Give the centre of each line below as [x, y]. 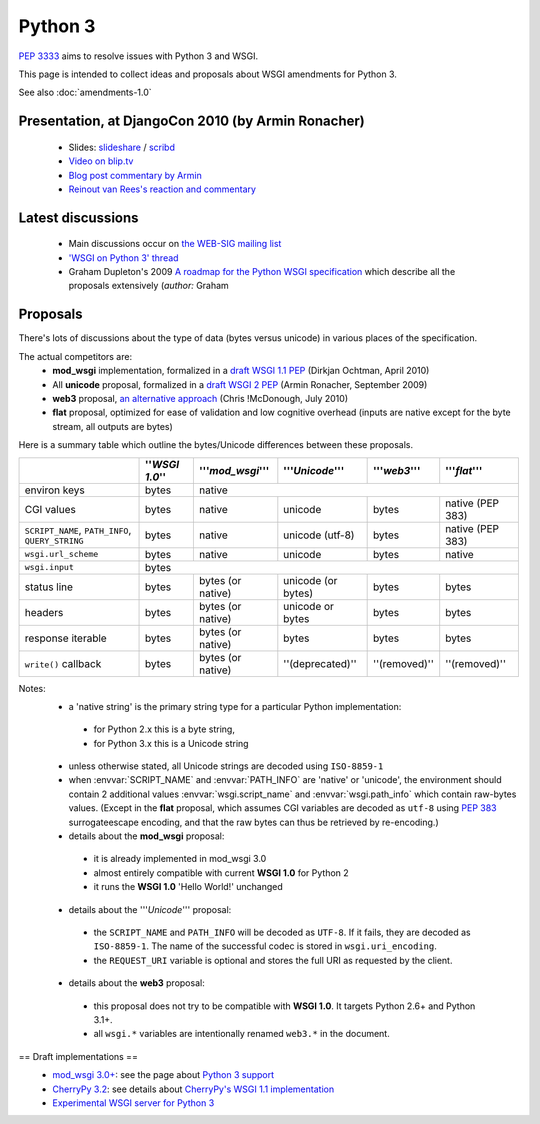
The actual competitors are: [75, 356]
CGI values [50, 509]
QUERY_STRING [54, 541]
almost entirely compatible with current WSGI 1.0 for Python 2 [221, 872]
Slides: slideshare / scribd [121, 147]
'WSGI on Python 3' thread [123, 257]
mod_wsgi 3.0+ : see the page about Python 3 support [163, 1075]
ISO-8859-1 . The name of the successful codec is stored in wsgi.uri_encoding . [265, 946]
